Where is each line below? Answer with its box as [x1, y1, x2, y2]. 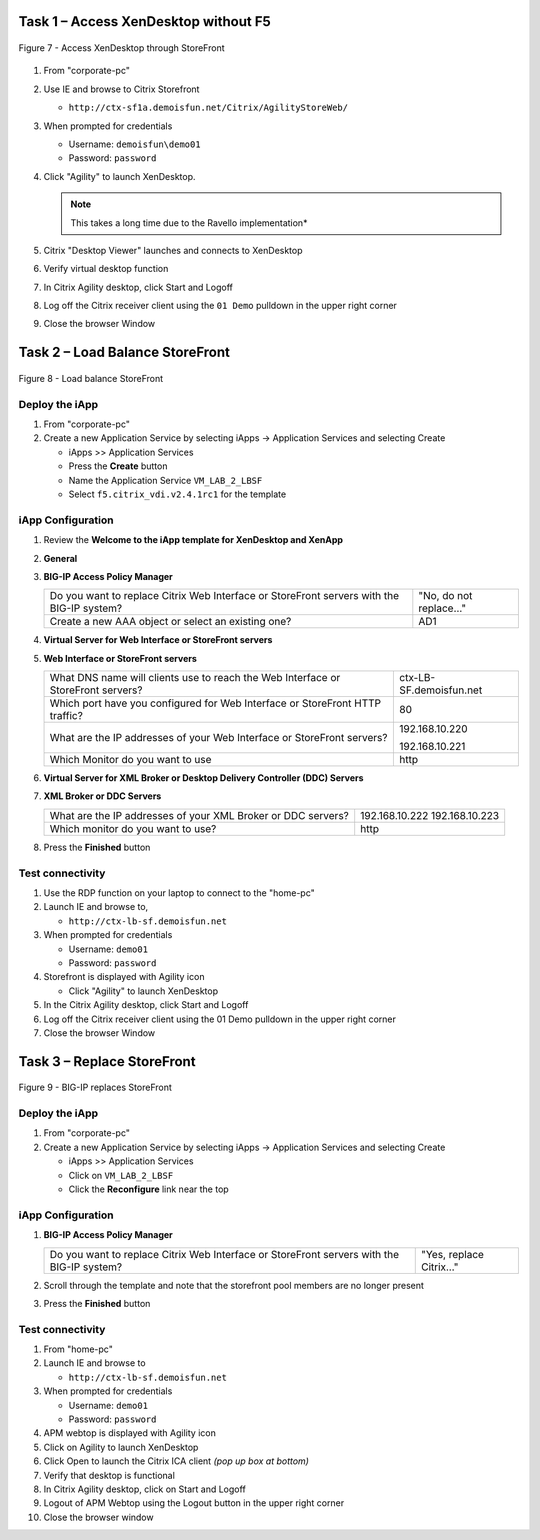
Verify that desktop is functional [43, 1469, 175, 1481]
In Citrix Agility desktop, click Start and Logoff [43, 281, 234, 293]
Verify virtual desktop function [43, 263, 169, 275]
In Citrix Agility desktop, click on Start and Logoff [43, 1483, 247, 1495]
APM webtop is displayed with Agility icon [43, 1427, 217, 1439]
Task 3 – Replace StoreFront [18, 1053, 196, 1070]
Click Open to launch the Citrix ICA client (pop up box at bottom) [43, 1455, 310, 1467]
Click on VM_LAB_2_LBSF [68, 1169, 174, 1181]
